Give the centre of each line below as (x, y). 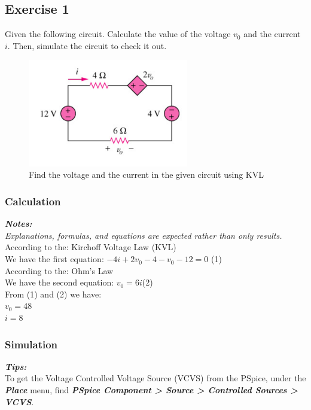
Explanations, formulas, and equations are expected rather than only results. (144, 235)
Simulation (31, 344)
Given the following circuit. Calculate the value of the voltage (118, 34)
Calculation (33, 201)
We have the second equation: (60, 282)
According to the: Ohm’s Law (59, 270)
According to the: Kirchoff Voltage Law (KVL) (91, 247)
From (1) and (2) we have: (53, 294)
